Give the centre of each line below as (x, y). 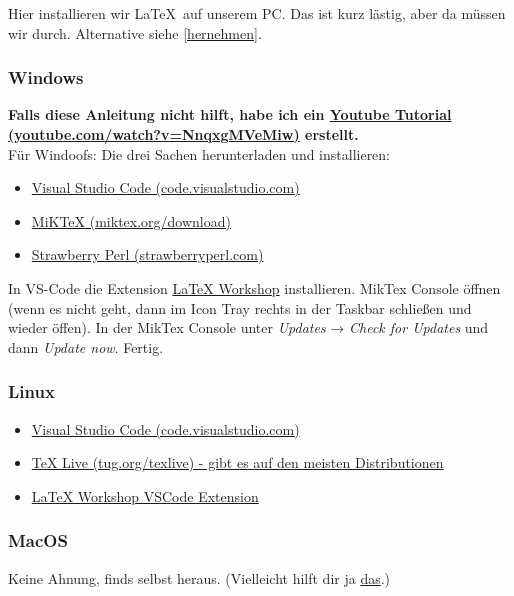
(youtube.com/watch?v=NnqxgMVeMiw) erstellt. (183, 134)
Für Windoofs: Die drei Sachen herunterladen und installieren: (199, 153)
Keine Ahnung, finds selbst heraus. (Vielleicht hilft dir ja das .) (199, 577)
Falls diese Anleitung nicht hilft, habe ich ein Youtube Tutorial (230, 114)
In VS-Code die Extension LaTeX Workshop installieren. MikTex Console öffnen (254, 287)
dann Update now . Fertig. (86, 346)
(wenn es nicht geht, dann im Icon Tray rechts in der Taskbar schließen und (240, 307)
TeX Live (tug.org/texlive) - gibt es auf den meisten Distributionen (237, 462)
